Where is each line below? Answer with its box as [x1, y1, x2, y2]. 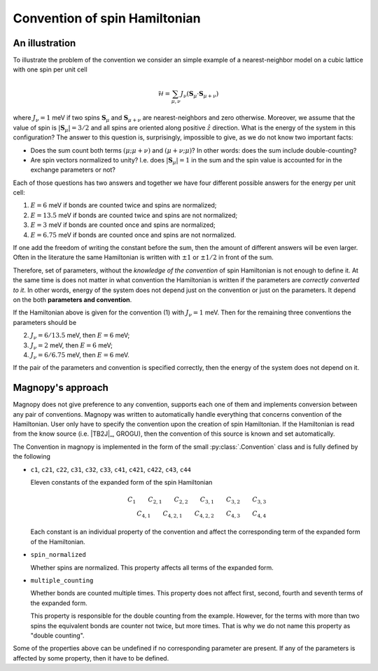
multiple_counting [30, 576, 94, 585]
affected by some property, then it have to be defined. [13, 653, 169, 662]
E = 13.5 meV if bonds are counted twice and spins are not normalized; [30, 211, 238, 219]
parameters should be [13, 318, 77, 326]
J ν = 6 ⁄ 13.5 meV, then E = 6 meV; [30, 331, 130, 341]
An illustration [13, 37, 76, 49]
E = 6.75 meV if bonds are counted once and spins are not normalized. [30, 230, 237, 239]
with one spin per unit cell [13, 65, 87, 74]
